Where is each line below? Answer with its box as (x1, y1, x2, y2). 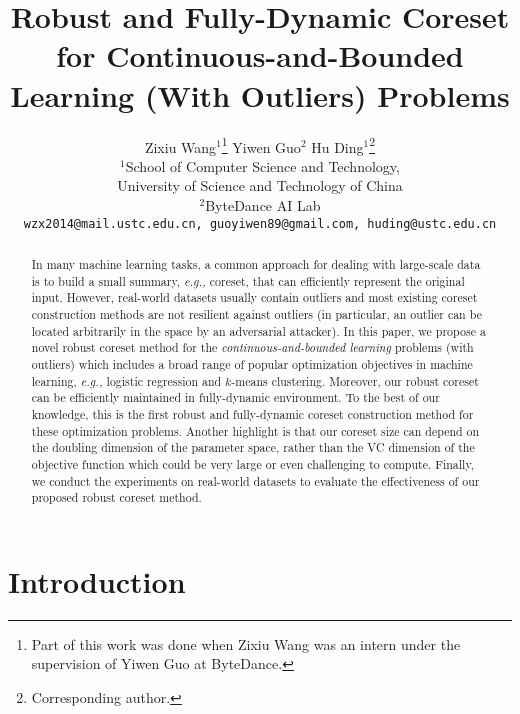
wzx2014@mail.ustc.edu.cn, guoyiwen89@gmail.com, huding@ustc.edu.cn (23, 216, 497, 231)
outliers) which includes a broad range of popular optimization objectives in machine (31, 355, 473, 372)
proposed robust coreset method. (31, 489, 202, 506)
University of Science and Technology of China (117, 175, 403, 196)
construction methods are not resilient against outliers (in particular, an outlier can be (31, 305, 482, 322)
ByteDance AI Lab (205, 194, 321, 215)
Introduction (8, 560, 186, 601)
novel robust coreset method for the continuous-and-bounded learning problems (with (31, 339, 474, 356)
